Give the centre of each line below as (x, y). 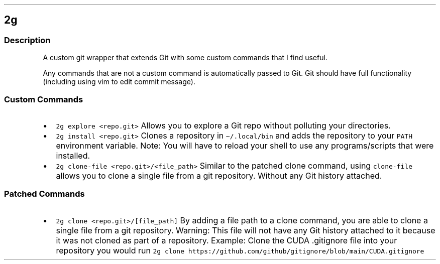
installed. (73, 155)
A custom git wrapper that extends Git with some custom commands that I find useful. (185, 58)
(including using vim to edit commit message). (119, 82)
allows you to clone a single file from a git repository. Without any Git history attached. (219, 175)
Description (27, 40)
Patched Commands (44, 194)
